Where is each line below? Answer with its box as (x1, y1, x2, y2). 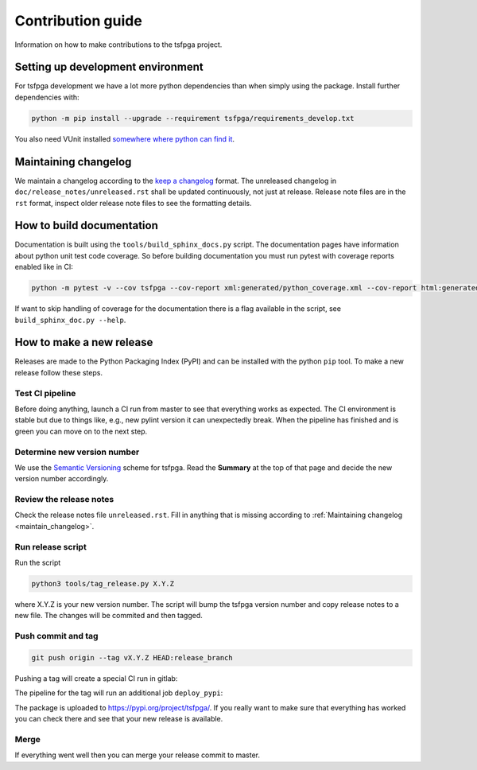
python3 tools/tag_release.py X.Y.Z (31, 579, 175, 588)
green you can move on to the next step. (14, 426, 148, 436)
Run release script (14, 541, 87, 552)
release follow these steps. (14, 367, 103, 377)
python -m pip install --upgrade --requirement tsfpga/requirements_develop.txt (31, 114, 355, 122)
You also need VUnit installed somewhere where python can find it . (14, 134, 235, 143)
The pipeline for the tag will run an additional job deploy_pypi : (14, 688, 223, 698)
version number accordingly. (14, 474, 109, 484)
